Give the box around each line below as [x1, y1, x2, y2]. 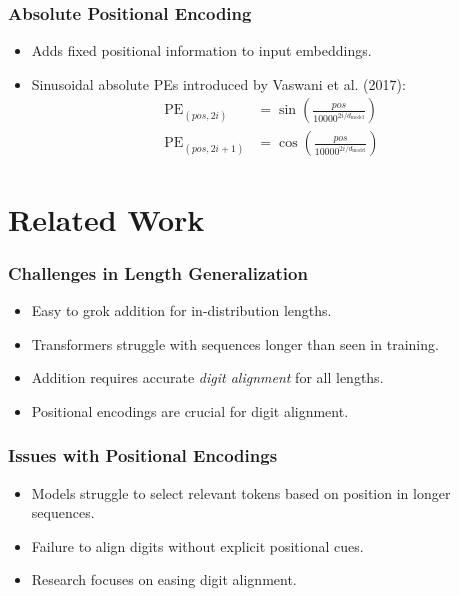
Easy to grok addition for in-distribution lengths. [31, 300, 332, 321]
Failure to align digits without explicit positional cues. [31, 535, 364, 556]
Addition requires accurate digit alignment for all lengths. [31, 367, 384, 388]
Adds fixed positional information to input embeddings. [31, 40, 372, 61]
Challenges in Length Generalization [8, 260, 308, 285]
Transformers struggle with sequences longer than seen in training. [31, 333, 439, 354]
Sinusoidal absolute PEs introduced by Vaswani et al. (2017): [31, 73, 406, 94]
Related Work [8, 198, 205, 239]
